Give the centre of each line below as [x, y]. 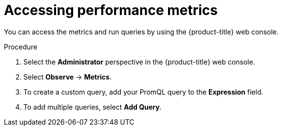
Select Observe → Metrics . [67, 77]
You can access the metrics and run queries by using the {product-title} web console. [141, 32]
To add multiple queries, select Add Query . [93, 107]
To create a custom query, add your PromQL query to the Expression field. [143, 92]
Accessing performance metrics [111, 10]
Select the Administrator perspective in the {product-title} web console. [139, 62]
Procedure [21, 47]
